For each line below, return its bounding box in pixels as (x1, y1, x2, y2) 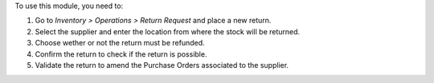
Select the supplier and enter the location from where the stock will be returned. (35, 26, 301, 36)
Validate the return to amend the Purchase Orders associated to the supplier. (35, 60, 289, 69)
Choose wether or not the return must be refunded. (35, 38, 205, 48)
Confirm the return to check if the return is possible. (35, 49, 207, 59)
